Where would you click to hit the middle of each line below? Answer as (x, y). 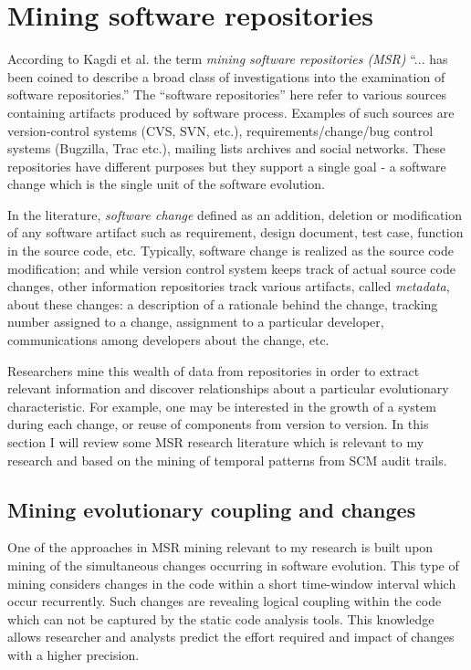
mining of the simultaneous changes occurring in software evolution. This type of (233, 565)
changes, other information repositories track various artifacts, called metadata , (229, 286)
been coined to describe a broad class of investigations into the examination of (226, 76)
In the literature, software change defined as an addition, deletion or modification (235, 214)
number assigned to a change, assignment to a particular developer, (196, 322)
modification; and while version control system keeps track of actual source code (231, 268)
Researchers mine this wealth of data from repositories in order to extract (214, 370)
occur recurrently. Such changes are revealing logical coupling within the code (225, 601)
